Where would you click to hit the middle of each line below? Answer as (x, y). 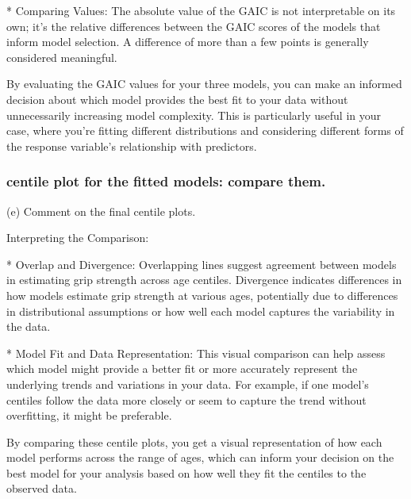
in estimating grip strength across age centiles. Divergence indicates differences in (204, 280)
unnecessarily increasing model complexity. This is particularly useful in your (194, 115)
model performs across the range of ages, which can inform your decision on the (200, 457)
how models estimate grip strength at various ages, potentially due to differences (202, 295)
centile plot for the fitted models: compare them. (166, 181)
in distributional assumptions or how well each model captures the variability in (201, 311)
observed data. (42, 488)
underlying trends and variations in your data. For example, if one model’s (188, 384)
